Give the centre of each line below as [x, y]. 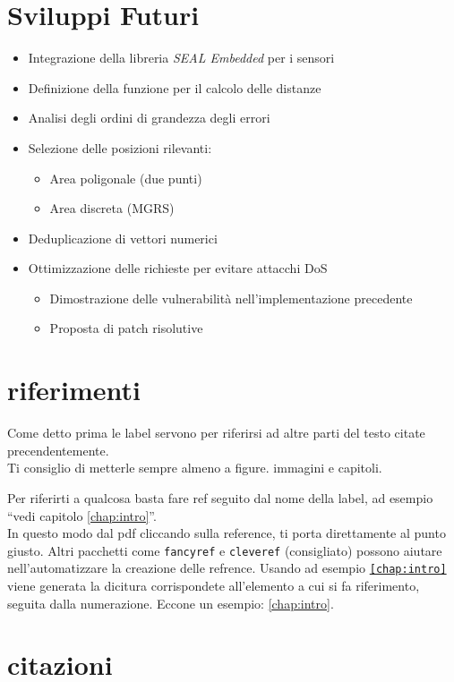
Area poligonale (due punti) [126, 178]
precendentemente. [58, 450]
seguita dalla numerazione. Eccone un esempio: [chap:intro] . [171, 603]
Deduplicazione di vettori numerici [123, 238]
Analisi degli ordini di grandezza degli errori [149, 118]
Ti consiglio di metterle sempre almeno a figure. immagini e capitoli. [195, 468]
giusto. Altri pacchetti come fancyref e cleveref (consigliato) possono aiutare [225, 550]
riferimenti [74, 390]
